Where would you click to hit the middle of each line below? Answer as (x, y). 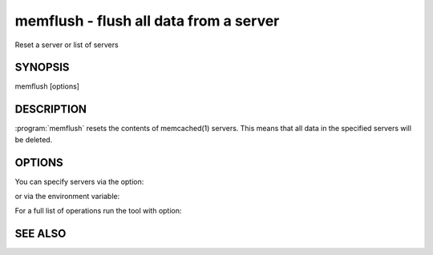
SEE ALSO (40, 234)
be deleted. (34, 139)
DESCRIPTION (51, 109)
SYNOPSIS (42, 68)
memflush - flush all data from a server (147, 21)
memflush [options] (47, 86)
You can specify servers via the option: (79, 181)
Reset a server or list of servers (67, 45)
